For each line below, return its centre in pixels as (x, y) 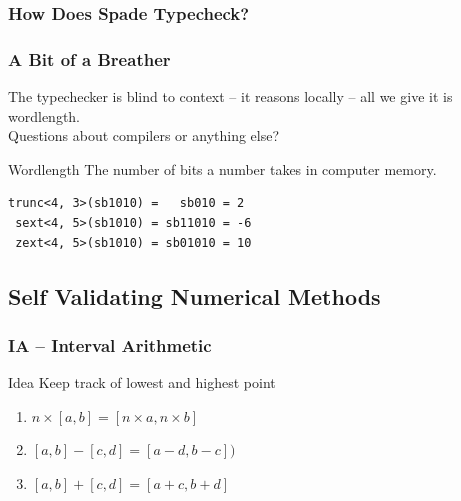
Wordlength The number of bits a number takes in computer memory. (222, 168)
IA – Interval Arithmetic (110, 344)
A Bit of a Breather (89, 58)
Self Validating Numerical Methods (194, 295)
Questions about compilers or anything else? (144, 135)
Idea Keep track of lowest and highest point (142, 382)
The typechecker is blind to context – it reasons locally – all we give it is (230, 96)
